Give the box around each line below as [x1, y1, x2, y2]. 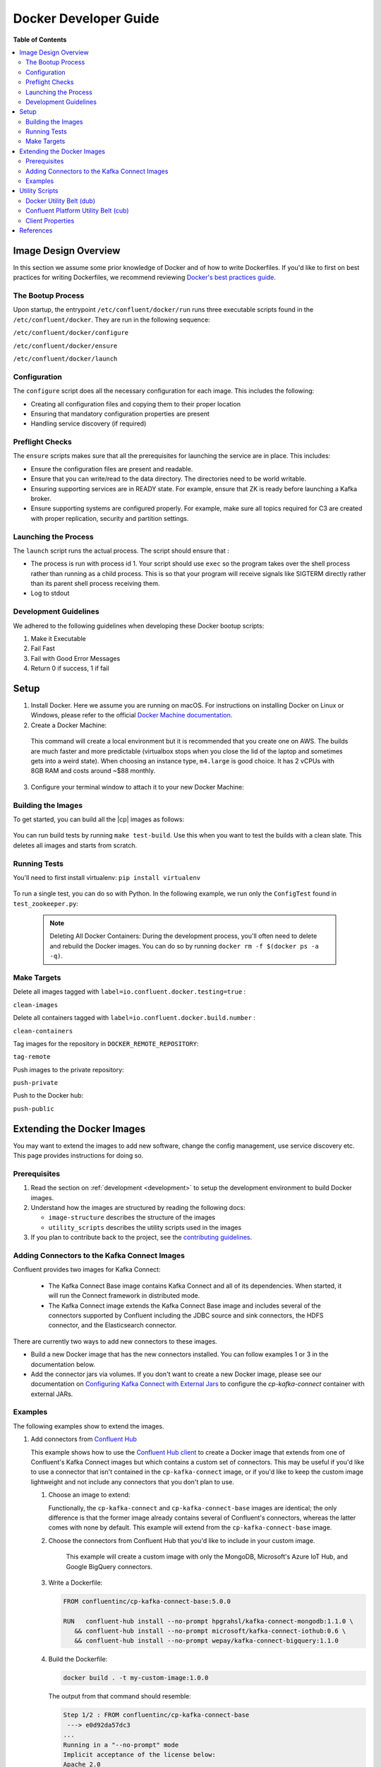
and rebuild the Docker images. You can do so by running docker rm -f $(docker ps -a [49, 941, 319, 950]
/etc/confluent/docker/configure [13, 329, 129, 337]
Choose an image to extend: [48, 1491, 131, 1499]
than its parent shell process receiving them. [30, 580, 160, 588]
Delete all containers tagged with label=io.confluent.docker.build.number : [13, 1014, 255, 1022]
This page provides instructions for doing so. [13, 1151, 144, 1160]
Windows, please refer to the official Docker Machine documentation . [30, 711, 233, 720]
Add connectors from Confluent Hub [30, 1435, 138, 1443]
